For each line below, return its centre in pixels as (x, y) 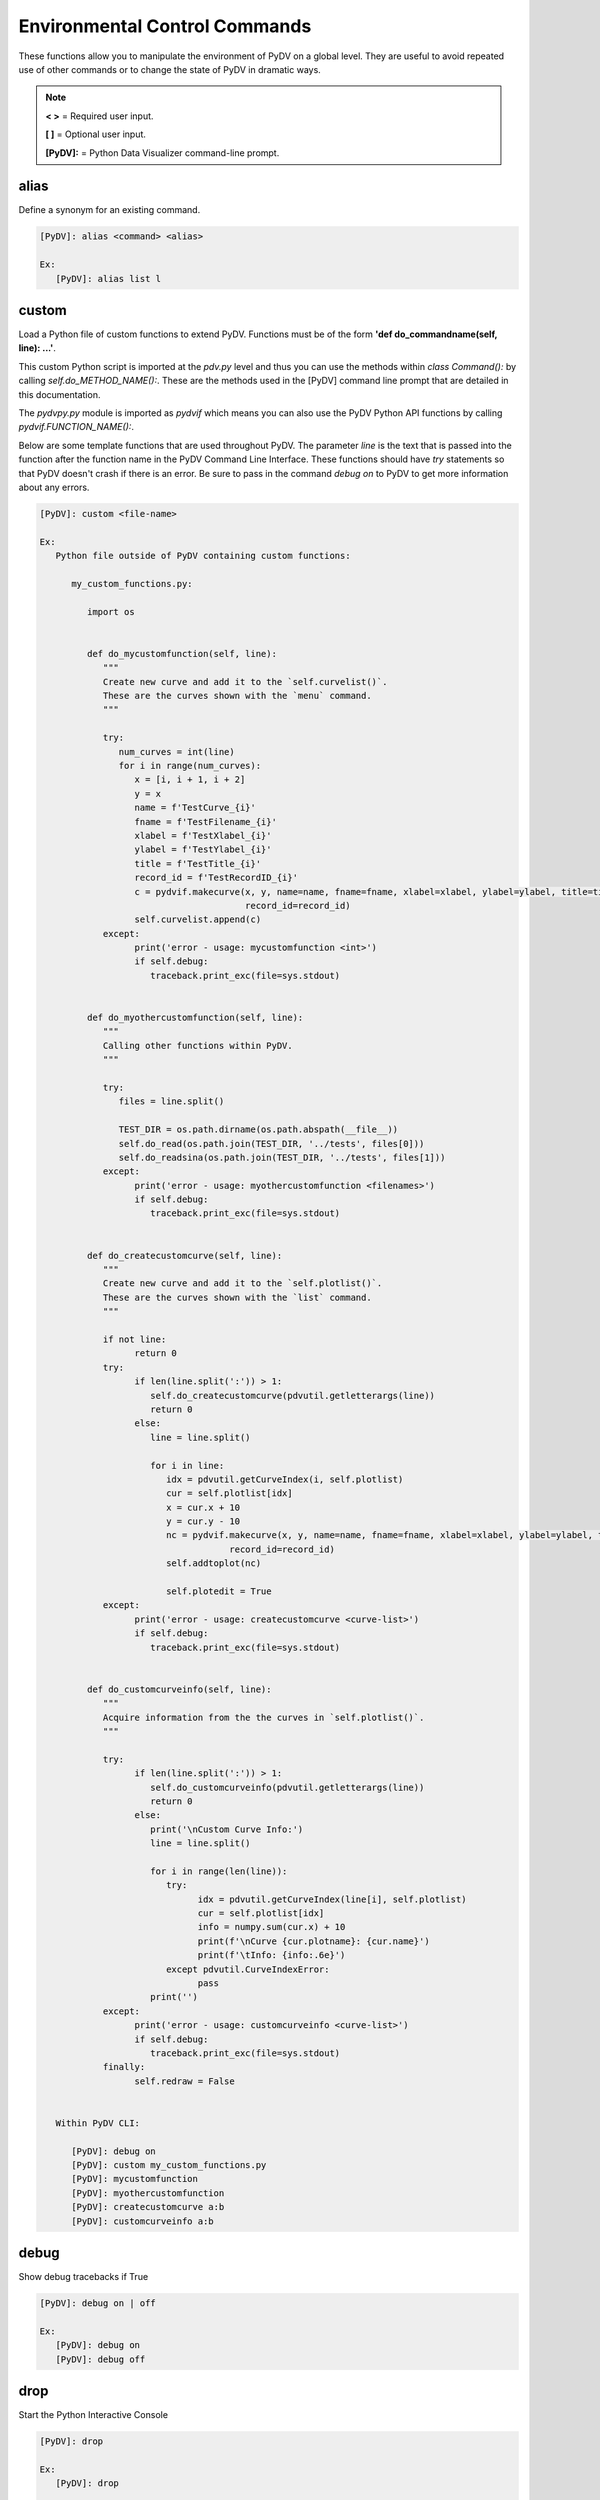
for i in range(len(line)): (219, 1871)
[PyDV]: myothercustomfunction (148, 2193)
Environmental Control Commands (165, 26)
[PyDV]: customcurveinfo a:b (142, 2221)
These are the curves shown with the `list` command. (237, 1297)
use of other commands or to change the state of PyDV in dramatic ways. (170, 69)
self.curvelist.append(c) (198, 919)
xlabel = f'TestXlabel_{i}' (203, 835)
